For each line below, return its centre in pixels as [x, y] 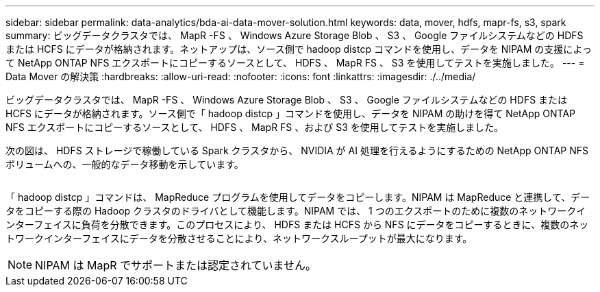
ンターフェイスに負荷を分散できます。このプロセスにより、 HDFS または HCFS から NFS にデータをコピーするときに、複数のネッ [297, 224]
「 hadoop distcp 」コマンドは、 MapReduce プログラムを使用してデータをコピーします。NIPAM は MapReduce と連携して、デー [298, 197]
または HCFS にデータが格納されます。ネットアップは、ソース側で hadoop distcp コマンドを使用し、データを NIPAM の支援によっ [299, 49]
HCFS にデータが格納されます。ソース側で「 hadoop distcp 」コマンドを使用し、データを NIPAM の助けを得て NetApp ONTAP [291, 113]
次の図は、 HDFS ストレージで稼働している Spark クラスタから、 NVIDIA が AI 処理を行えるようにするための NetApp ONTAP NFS [297, 150]
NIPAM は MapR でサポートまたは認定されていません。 [176, 265]
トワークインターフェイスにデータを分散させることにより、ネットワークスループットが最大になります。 [239, 238]
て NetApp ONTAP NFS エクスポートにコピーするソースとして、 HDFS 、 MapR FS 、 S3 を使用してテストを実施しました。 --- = [295, 63]
